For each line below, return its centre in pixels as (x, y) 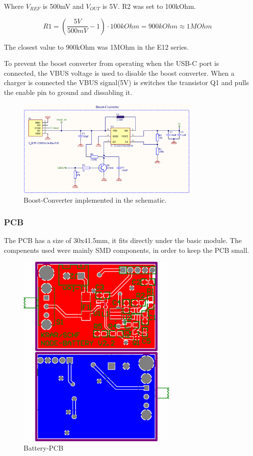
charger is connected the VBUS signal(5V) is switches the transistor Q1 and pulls (126, 82)
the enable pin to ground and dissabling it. (68, 92)
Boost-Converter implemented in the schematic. (95, 200)
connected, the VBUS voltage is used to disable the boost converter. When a (119, 73)
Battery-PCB (44, 448)
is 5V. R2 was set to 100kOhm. (149, 6)
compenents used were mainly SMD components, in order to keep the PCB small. (126, 250)
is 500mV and (63, 6)
